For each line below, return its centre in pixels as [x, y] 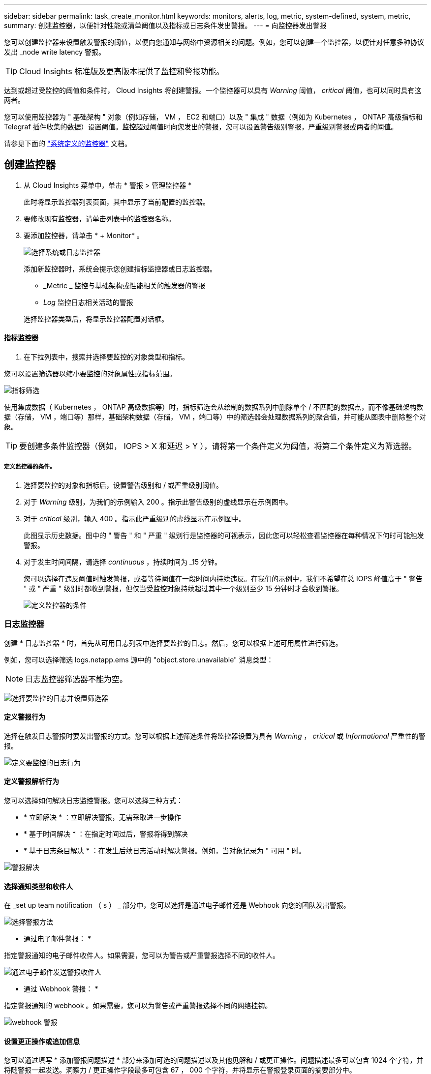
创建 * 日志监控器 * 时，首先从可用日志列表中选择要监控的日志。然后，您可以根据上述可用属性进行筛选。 [173, 643]
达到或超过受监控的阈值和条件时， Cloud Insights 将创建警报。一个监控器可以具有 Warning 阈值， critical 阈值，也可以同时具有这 [213, 90]
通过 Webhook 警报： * [61, 989]
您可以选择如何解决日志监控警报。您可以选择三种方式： [93, 801]
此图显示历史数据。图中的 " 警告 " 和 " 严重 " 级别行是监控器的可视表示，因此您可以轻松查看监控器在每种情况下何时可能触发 [224, 535]
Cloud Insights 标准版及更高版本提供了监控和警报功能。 [122, 71]
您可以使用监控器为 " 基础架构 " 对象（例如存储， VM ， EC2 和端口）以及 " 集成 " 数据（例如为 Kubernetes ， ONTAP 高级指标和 [213, 117]
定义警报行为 [25, 717]
